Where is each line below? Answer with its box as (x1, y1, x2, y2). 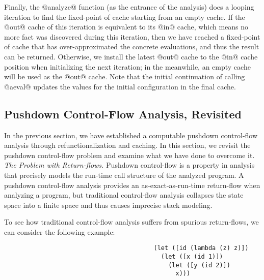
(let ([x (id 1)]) (161, 253, 223, 261)
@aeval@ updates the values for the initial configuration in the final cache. (4, 81, 236, 91)
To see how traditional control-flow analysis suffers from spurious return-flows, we (4, 216, 259, 227)
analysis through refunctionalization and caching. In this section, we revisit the (4, 140, 251, 150)
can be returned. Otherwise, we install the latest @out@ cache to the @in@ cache (4, 51, 258, 61)
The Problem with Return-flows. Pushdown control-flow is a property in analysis (4, 160, 255, 170)
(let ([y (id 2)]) (168, 261, 230, 269)
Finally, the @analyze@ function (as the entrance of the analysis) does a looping (4, 2, 254, 12)
